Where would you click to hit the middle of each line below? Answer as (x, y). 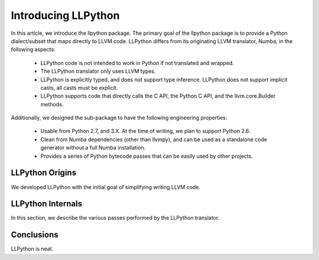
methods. (52, 104)
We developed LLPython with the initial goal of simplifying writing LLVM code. (106, 187)
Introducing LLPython (65, 15)
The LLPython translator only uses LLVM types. (98, 71)
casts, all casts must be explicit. (79, 87)
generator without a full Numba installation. (93, 148)
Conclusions (35, 235)
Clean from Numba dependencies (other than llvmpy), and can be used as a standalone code (154, 139)
